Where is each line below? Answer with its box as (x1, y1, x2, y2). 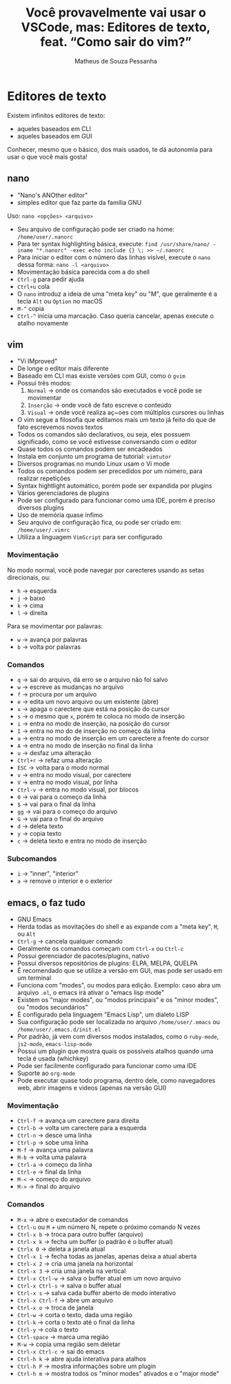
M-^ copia (17, 304, 45, 312)
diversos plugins (17, 503, 64, 512)
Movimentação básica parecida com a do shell (17, 268, 150, 276)
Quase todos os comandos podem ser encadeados (17, 445, 163, 453)
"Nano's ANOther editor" (17, 191, 88, 199)
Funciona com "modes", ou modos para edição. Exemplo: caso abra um (17, 981, 221, 990)
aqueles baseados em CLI (17, 124, 92, 132)
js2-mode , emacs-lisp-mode (17, 1040, 92, 1048)
